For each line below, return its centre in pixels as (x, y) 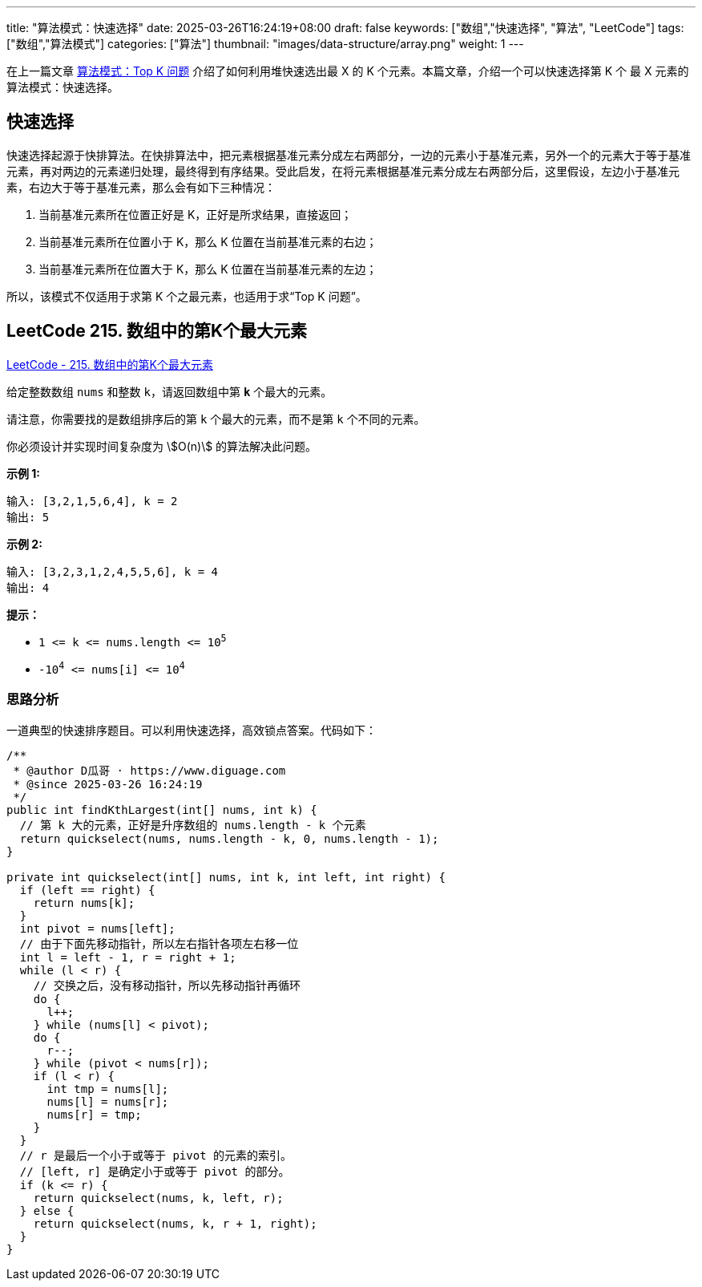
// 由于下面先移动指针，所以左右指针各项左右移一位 (159, 943)
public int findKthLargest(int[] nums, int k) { (162, 809)
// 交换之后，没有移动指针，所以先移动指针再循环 (167, 985)
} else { (47, 1210)
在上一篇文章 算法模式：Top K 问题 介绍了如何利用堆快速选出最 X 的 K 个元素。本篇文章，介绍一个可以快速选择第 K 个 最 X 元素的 (348, 71)
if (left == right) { (87, 890)
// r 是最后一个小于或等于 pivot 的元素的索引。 (156, 1155)
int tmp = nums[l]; (108, 1089)
